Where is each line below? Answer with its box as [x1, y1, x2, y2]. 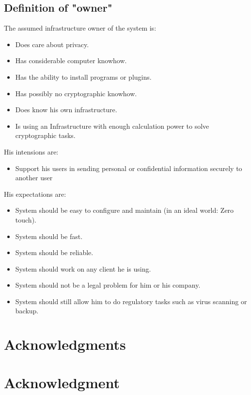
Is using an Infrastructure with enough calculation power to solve [15, 120, 209, 131]
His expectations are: [4, 189, 66, 199]
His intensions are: [4, 146, 59, 156]
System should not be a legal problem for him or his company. [15, 280, 201, 290]
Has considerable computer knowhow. [15, 55, 127, 66]
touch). [15, 214, 36, 224]
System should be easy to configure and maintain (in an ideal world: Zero [15, 205, 234, 215]
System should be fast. [15, 231, 83, 241]
